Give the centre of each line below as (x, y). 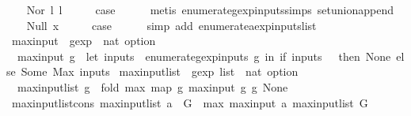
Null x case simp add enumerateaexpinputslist (171, 25)
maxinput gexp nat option (84, 41)
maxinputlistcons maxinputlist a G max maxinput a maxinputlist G (190, 102)
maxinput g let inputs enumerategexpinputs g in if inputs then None (204, 56)
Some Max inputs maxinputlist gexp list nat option (160, 71)
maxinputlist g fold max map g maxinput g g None (152, 86)
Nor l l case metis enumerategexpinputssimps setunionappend (210, 9)
